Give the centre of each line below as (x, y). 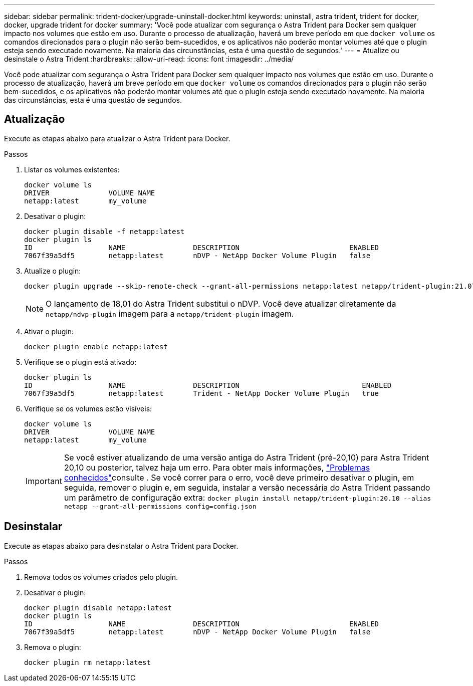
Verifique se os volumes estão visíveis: (88, 408)
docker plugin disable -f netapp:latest (104, 231)
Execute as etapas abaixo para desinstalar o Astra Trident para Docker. (121, 546)
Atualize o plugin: (53, 271)
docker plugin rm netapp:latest (87, 662)
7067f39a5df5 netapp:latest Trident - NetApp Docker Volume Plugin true (202, 393)
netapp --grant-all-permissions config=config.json (160, 506)
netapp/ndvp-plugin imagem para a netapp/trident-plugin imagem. (170, 313)
